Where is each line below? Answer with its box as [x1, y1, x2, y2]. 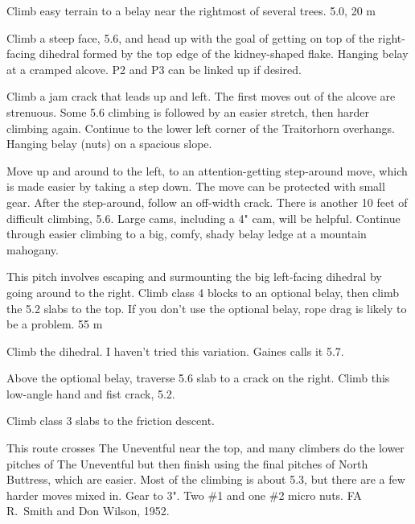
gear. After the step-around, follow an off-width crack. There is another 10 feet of [6, 193, 408, 210]
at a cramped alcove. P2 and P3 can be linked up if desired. [6, 60, 302, 77]
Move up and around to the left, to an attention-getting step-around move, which [6, 162, 408, 179]
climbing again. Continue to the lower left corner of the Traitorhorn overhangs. [6, 119, 395, 136]
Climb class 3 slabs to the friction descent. [6, 412, 215, 429]
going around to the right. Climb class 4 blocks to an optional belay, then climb [6, 283, 399, 300]
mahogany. [6, 241, 59, 258]
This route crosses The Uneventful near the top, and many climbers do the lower [6, 439, 405, 456]
